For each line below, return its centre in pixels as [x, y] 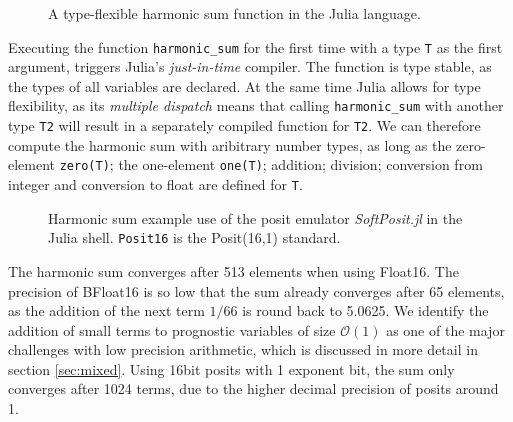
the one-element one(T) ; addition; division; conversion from [300, 164]
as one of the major [445, 329]
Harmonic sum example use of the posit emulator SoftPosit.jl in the [255, 217]
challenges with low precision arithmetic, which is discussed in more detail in [243, 349]
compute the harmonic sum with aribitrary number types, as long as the [230, 144]
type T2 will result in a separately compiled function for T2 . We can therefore [244, 125]
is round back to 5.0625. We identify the [365, 310]
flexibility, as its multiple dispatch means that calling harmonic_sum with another [256, 105]
